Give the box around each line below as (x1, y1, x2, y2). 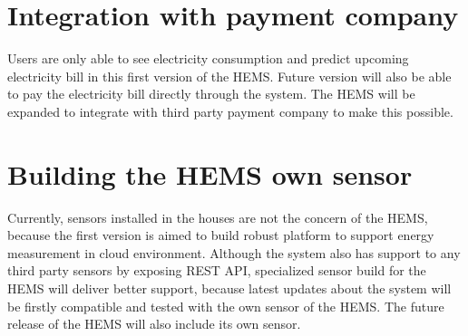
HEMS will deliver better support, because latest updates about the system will (7, 279, 452, 297)
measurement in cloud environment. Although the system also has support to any (7, 243, 461, 262)
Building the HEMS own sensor (7, 155, 413, 192)
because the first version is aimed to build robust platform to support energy (7, 226, 434, 245)
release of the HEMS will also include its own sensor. (7, 314, 301, 333)
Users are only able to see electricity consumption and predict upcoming (7, 49, 409, 68)
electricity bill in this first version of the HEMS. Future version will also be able (7, 66, 452, 85)
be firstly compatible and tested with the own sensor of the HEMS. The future (7, 296, 444, 315)
